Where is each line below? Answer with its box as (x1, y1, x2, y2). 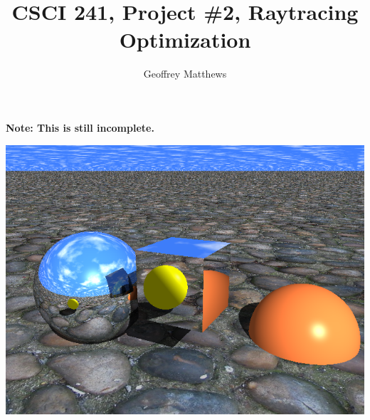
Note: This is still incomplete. (6, 120, 154, 135)
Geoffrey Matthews (143, 66, 227, 81)
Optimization (119, 25, 251, 54)
